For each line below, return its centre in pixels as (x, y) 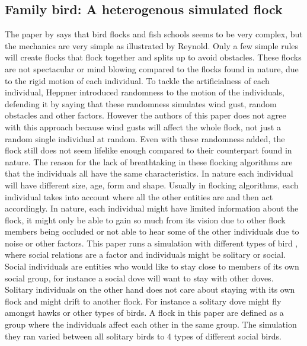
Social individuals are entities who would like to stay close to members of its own (152, 266)
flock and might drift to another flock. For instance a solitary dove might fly (143, 301)
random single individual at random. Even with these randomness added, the (145, 138)
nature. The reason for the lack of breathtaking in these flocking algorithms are (149, 161)
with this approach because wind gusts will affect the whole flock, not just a (143, 126)
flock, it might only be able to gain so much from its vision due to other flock (145, 220)
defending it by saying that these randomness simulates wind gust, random (141, 103)
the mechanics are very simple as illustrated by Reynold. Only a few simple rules (152, 45)
